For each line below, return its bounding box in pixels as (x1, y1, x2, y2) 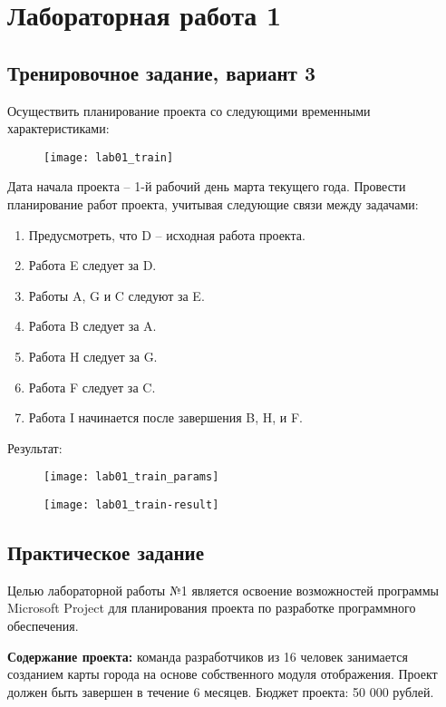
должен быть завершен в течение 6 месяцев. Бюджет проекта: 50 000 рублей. (7, 682, 434, 701)
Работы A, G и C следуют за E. (28, 286, 205, 305)
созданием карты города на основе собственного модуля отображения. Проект (7, 664, 438, 683)
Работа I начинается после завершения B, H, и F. (28, 408, 304, 427)
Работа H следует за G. (28, 346, 158, 365)
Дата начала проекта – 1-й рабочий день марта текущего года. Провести (7, 177, 406, 196)
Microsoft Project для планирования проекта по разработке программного (7, 598, 416, 617)
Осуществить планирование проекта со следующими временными (7, 101, 371, 120)
